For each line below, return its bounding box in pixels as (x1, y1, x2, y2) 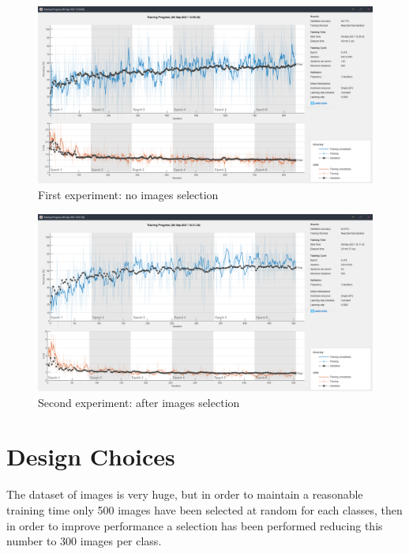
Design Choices (6, 440, 175, 473)
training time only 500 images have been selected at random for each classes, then (6, 501, 403, 518)
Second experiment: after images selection (38, 394, 240, 410)
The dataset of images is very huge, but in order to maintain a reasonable (6, 486, 363, 503)
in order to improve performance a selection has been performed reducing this (6, 517, 383, 533)
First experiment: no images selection (38, 187, 219, 203)
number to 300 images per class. (6, 533, 162, 549)
